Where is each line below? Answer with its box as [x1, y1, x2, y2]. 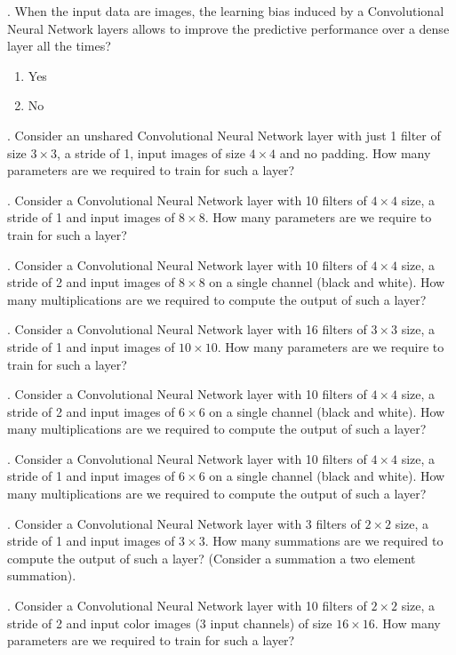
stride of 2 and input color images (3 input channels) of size [7, 613, 332, 632]
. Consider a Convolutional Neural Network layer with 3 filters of [7, 514, 361, 532]
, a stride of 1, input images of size [57, 143, 245, 162]
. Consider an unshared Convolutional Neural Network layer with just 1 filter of [7, 125, 441, 144]
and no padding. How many [279, 143, 431, 162]
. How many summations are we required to [204, 531, 444, 550]
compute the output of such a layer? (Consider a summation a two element [7, 548, 416, 567]
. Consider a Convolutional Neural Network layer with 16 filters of [7, 320, 367, 339]
